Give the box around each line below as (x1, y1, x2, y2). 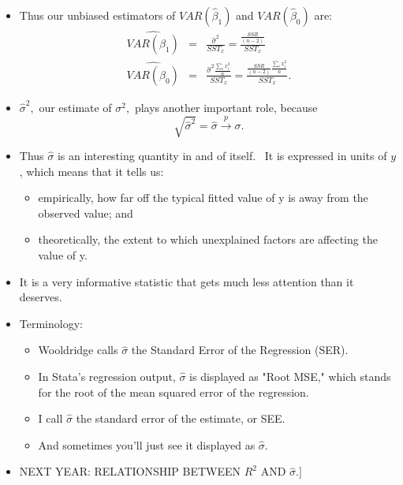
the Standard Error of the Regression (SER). (131, 341, 349, 358)
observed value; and (38, 204, 133, 221)
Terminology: (19, 315, 83, 331)
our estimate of (39, 99, 112, 115)
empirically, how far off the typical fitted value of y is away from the (38, 189, 368, 206)
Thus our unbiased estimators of (19, 7, 176, 23)
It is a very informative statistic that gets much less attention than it (19, 273, 354, 289)
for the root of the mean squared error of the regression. (38, 383, 309, 400)
